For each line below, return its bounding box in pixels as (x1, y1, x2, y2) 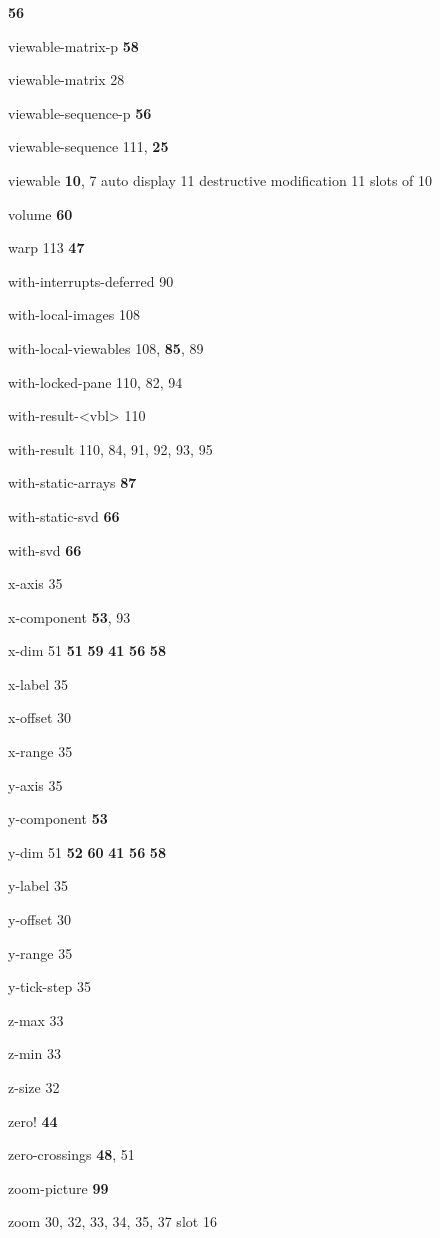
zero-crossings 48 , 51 (8, 1144, 135, 1165)
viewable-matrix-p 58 (8, 35, 139, 56)
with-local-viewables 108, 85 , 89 (8, 337, 204, 358)
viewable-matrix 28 (8, 69, 125, 90)
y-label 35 (8, 875, 68, 896)
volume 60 (8, 203, 73, 224)
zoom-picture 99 (8, 1177, 109, 1198)
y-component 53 (8, 808, 108, 829)
